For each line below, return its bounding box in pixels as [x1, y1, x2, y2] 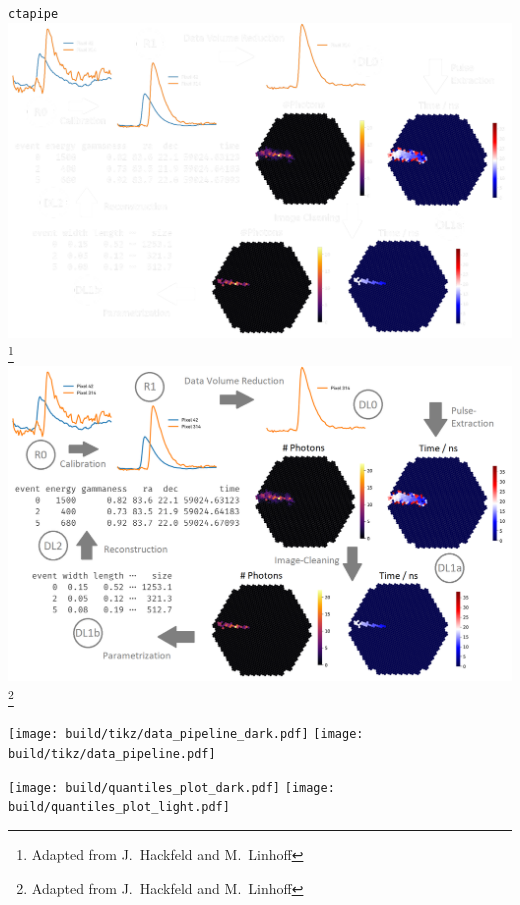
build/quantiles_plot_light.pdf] [8, 800, 230, 815]
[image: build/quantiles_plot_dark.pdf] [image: [8, 780, 335, 795]
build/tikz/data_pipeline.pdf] [8, 746, 216, 761]
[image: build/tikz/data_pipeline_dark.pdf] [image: [8, 727, 364, 742]
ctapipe [8, 7, 59, 21]
